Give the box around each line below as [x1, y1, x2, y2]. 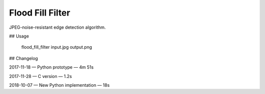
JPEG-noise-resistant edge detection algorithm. [9, 24, 106, 30]
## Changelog [9, 55, 38, 61]
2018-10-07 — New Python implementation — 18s [9, 82, 110, 88]
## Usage [9, 33, 29, 39]
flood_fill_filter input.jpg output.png [21, 44, 92, 50]
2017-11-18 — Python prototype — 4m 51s [9, 64, 94, 70]
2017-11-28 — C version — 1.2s [9, 73, 72, 79]
